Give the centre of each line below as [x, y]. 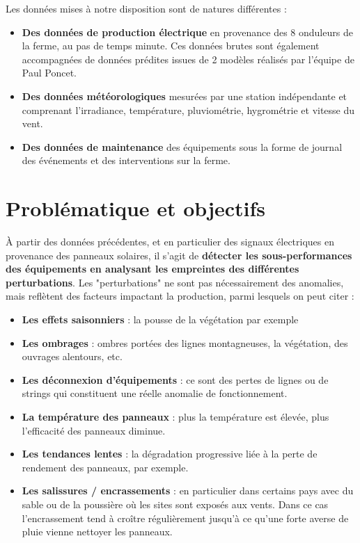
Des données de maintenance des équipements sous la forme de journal [182, 146]
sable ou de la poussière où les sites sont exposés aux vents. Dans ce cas [175, 504]
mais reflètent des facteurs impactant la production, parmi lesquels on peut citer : [180, 296]
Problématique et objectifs [136, 208]
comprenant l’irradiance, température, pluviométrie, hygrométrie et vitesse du [188, 110]
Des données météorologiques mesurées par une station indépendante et [185, 96]
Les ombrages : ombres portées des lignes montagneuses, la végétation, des [185, 342]
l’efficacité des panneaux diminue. [94, 430]
